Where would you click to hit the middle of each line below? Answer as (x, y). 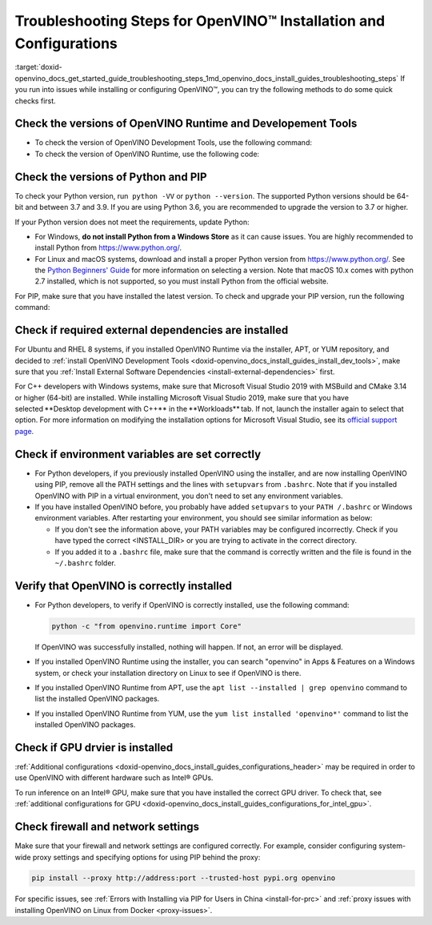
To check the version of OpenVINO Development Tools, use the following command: (173, 143)
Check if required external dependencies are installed (152, 330)
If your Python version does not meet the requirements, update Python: (132, 222)
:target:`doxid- (39, 67)
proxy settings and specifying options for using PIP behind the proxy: (146, 857)
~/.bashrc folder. (85, 563)
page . (24, 431)
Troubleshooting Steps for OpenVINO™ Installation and (200, 21)
